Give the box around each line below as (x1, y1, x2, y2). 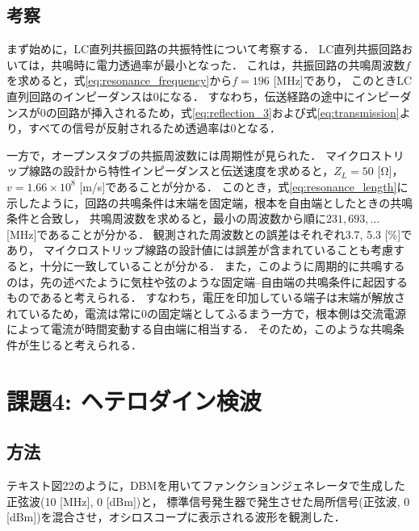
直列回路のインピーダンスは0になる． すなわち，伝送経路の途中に (6, 87, 355, 104)
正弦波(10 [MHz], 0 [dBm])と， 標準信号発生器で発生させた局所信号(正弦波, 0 (6, 492, 410, 509)
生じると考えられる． (28, 336, 142, 353)
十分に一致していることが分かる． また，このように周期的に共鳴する (40, 257, 405, 274)
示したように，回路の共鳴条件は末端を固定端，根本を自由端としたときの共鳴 (6, 194, 413, 211)
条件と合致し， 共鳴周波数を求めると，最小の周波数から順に (6, 210, 327, 227)
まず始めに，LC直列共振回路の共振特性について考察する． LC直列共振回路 (6, 40, 402, 57)
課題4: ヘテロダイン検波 (6, 383, 262, 416)
